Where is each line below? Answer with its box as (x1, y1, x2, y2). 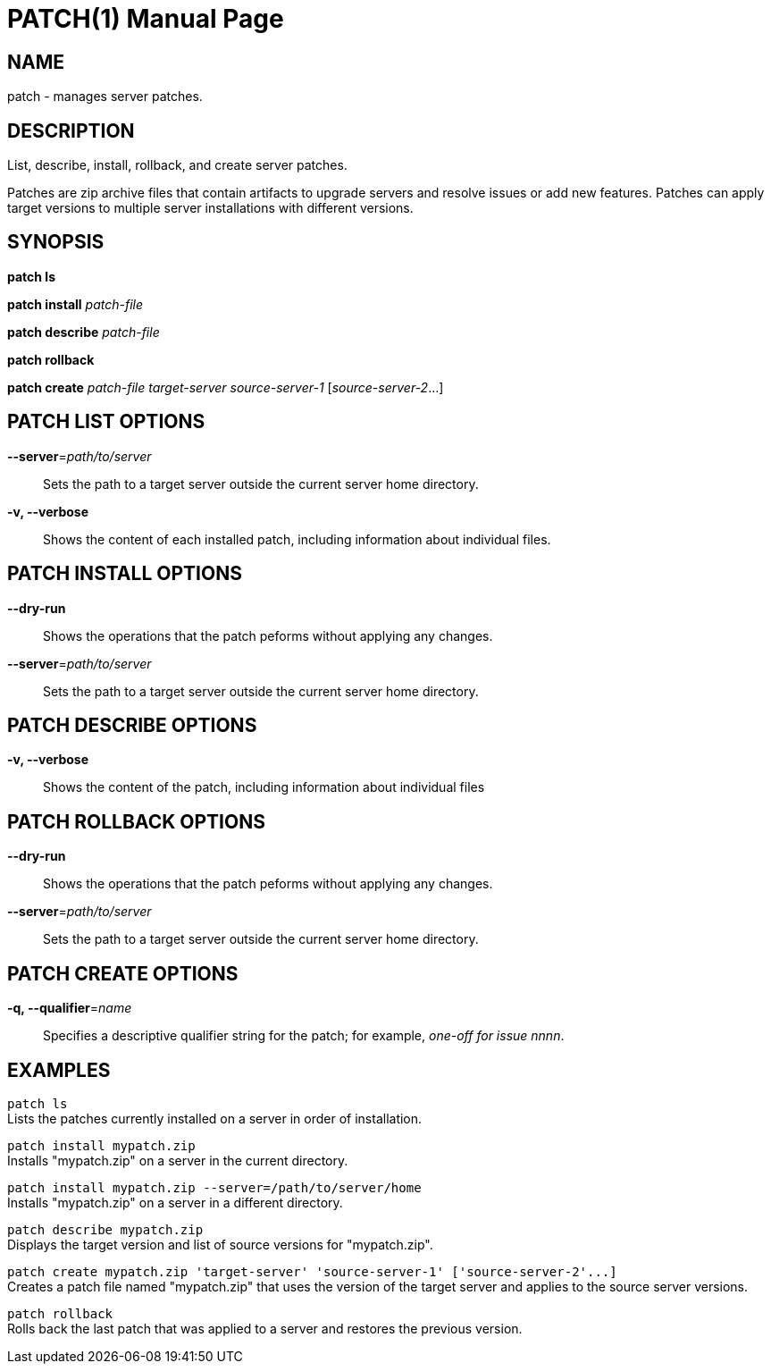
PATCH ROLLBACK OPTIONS (7, 810, 265, 833)
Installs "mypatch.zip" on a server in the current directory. (7, 1152, 348, 1168)
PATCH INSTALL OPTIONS (7, 562, 242, 585)
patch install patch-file (7, 296, 143, 312)
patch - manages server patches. (7, 88, 203, 105)
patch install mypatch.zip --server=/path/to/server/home (7, 1180, 422, 1195)
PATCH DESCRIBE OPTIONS (7, 713, 257, 736)
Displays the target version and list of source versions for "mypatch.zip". (7, 1236, 433, 1252)
